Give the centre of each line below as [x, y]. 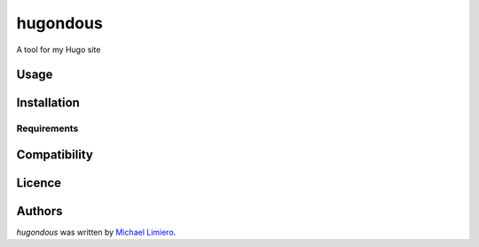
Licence [39, 183]
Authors [39, 211]
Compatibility [55, 154]
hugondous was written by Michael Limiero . [96, 232]
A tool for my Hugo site [59, 50]
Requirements [47, 128]
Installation [48, 103]
